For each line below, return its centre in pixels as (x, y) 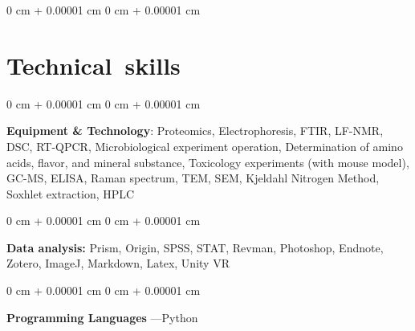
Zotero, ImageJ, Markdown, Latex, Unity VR (118, 263)
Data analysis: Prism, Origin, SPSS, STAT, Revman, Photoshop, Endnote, (195, 247)
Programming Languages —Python (102, 317)
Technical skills (94, 65)
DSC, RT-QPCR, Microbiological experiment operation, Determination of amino (205, 146)
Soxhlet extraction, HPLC (71, 193)
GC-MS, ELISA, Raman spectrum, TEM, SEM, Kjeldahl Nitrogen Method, (193, 178)
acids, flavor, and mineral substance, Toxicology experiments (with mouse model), (208, 162)
